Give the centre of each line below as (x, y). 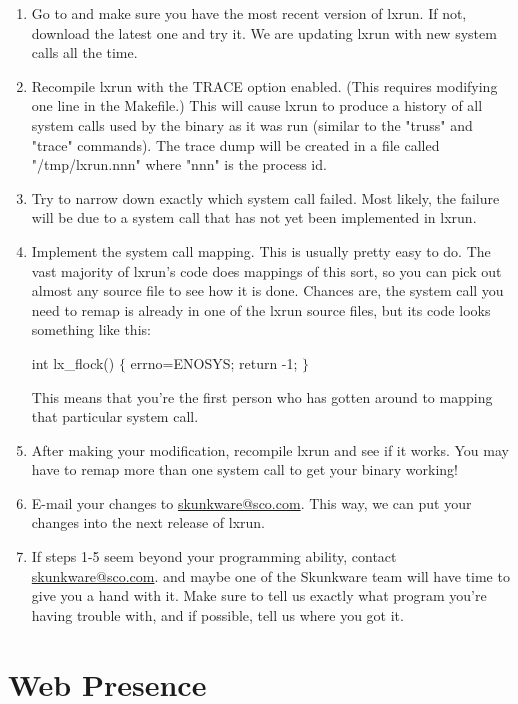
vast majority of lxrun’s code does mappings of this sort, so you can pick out (266, 270)
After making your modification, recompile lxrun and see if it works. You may (270, 449)
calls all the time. (84, 52)
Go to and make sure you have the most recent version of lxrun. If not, (249, 13)
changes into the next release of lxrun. (148, 522)
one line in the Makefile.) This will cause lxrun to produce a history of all (257, 105)
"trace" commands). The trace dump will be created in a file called (235, 144)
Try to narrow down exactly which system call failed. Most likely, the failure (265, 197)
